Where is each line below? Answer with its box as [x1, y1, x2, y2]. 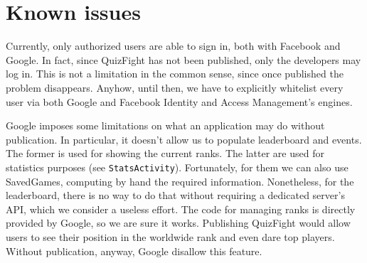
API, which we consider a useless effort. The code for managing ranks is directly [6, 201, 356, 216]
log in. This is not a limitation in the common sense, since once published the [6, 66, 344, 81]
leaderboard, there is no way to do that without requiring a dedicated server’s [6, 188, 345, 203]
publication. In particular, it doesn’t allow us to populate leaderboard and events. [6, 131, 362, 146]
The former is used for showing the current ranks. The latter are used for [6, 146, 324, 161]
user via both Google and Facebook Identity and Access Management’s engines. [6, 94, 353, 109]
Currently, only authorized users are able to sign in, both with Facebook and [6, 38, 341, 53]
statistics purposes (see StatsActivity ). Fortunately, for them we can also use [6, 159, 349, 174]
